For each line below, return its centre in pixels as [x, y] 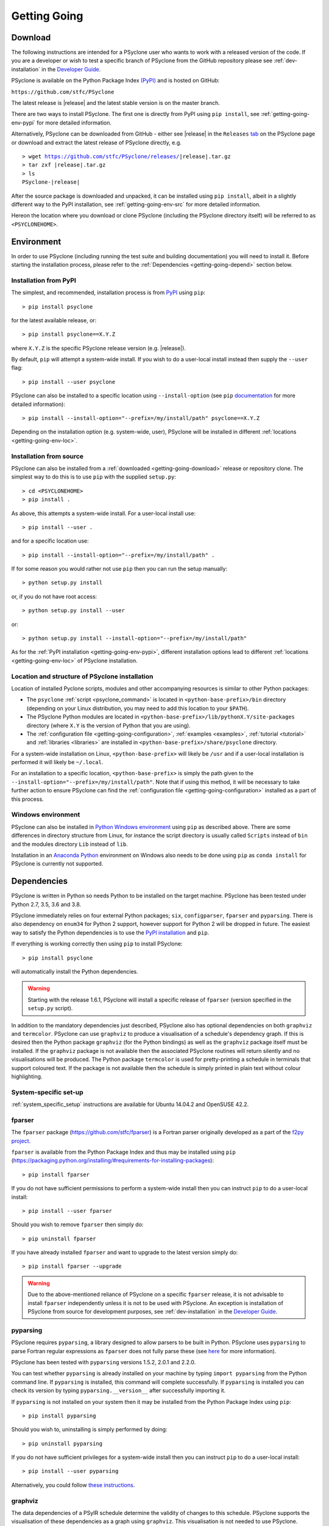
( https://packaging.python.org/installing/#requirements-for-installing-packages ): [113, 1160]
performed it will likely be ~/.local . [57, 762]
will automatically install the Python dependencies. [75, 971]
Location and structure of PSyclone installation [82, 676]
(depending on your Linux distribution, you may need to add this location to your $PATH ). [138, 708]
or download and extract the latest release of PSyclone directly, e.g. [97, 142]
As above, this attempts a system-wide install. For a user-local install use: [104, 513]
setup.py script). [50, 1008]
